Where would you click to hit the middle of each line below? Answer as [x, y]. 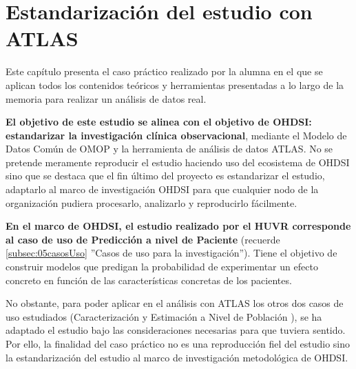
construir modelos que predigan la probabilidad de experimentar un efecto [162, 267]
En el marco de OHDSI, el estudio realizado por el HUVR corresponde [178, 226]
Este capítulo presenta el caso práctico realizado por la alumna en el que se [164, 71]
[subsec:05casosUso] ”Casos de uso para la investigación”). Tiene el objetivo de [171, 253]
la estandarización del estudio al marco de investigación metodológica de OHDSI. [177, 357]
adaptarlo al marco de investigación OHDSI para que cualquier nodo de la [162, 189]
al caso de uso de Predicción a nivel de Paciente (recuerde [143, 239]
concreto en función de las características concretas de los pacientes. [149, 280]
